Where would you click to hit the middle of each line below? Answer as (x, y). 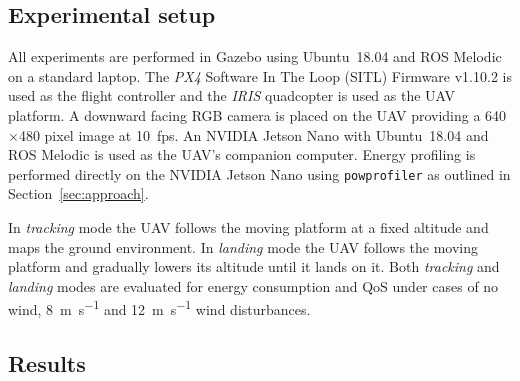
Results (47, 363)
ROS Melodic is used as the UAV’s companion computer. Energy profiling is (242, 154)
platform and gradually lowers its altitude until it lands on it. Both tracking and (254, 266)
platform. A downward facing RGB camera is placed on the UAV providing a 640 (257, 114)
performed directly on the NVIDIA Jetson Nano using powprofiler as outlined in (259, 173)
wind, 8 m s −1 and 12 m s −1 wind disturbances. (159, 308)
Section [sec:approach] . (78, 193)
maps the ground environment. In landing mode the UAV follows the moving (243, 246)
